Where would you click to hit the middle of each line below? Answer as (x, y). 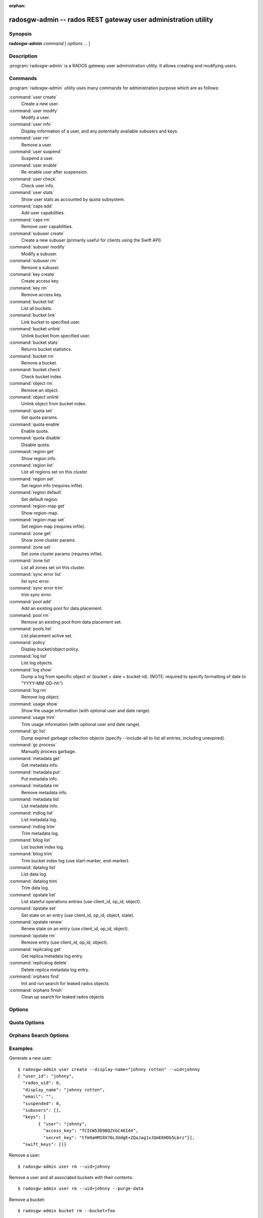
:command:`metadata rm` (35, 786)
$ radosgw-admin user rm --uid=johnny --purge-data (81, 1189)
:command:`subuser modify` (37, 247)
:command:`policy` (28, 643)
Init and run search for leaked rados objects (65, 983)
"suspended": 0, (42, 1103)
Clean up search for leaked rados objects (63, 997)
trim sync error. (37, 595)
